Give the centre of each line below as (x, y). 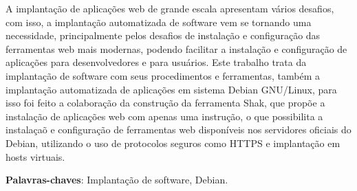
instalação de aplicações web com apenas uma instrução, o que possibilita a (164, 116)
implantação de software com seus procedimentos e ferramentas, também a (163, 75)
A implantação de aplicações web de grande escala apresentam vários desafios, (170, 8)
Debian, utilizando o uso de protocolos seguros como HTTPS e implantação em (173, 143)
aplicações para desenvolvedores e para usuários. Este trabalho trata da (156, 62)
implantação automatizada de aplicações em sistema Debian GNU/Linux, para (171, 89)
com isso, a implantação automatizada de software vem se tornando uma (159, 22)
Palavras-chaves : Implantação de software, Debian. (117, 180)
